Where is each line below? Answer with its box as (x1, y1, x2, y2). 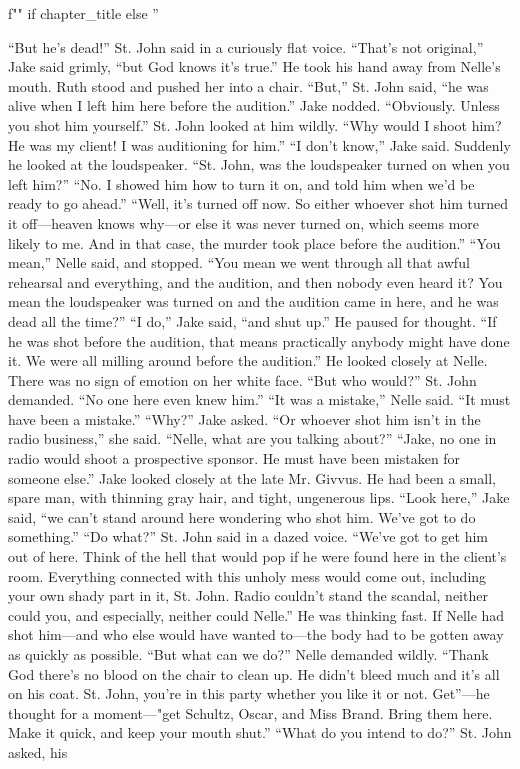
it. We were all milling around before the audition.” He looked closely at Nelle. (8, 350, 488, 371)
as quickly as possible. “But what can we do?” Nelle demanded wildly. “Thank (8, 644, 489, 664)
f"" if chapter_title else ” (8, 3, 159, 23)
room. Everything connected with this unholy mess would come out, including (8, 565, 487, 586)
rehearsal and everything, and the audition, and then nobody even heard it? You (8, 271, 503, 292)
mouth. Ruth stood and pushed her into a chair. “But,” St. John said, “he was (8, 75, 489, 96)
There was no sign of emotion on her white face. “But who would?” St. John (8, 369, 477, 390)
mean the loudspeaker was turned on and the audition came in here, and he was (8, 291, 499, 312)
